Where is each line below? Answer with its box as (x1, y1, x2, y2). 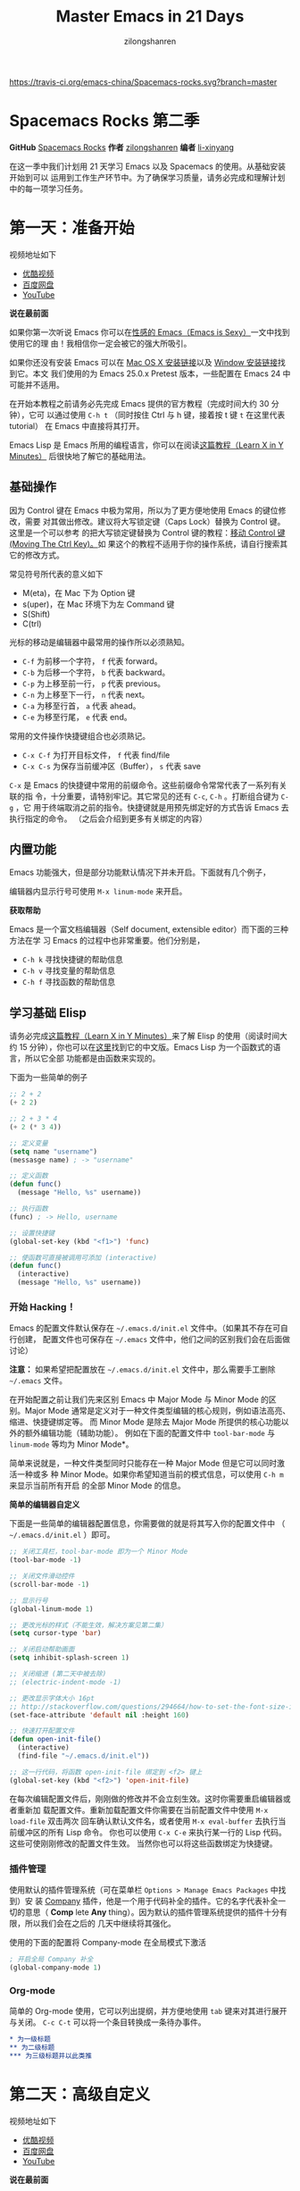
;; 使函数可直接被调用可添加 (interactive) (9, 1253, 158, 1262)
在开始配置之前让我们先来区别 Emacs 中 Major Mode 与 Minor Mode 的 (9, 1394, 270, 1405)
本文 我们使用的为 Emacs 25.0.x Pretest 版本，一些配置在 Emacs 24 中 (32, 368, 291, 379)
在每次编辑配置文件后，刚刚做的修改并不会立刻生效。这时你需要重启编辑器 (9, 1793, 283, 1804)
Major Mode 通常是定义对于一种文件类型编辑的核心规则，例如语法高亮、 (24, 1406, 291, 1416)
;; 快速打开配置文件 (9, 1726, 75, 1735)
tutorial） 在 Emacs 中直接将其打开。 (9, 420, 145, 431)
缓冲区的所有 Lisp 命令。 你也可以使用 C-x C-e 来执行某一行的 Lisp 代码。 (16, 1826, 287, 1837)
